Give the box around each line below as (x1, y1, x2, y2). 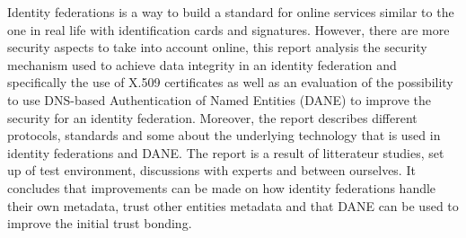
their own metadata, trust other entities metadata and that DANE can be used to (7, 196, 459, 215)
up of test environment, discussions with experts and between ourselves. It (7, 161, 416, 180)
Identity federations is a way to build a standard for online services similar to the (7, 3, 454, 21)
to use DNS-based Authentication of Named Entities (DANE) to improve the (7, 90, 431, 109)
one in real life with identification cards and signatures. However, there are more (7, 20, 450, 39)
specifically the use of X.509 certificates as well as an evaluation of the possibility (7, 73, 453, 92)
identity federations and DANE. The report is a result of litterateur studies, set (7, 143, 444, 162)
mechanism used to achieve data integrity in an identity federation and (7, 55, 397, 74)
